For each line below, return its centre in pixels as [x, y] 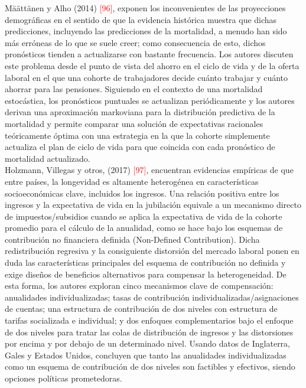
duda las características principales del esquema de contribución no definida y [145, 263]
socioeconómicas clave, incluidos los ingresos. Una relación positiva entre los [142, 193]
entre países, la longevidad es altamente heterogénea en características [132, 181]
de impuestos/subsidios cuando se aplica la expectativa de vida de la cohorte [144, 216]
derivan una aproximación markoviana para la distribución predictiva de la [140, 112]
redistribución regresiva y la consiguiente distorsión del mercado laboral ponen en [152, 251]
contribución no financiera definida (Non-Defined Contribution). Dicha [132, 239]
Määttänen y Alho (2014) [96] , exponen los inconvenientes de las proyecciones [145, 8]
